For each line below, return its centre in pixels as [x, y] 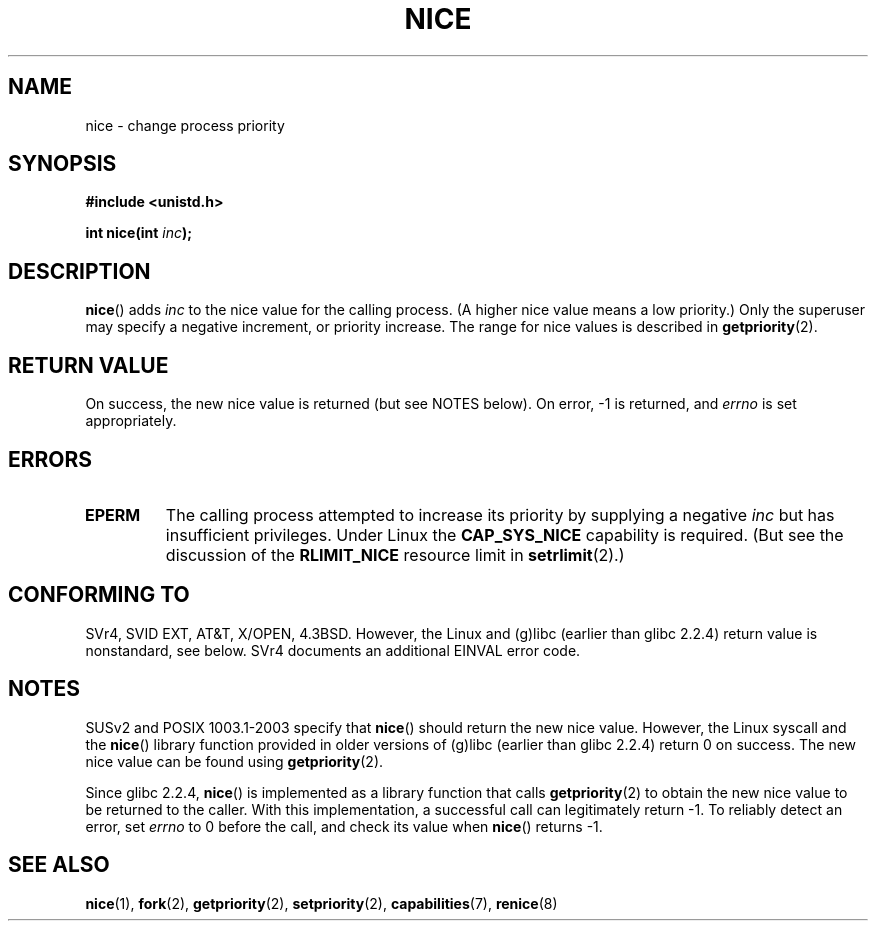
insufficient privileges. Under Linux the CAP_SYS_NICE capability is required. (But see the [504, 534]
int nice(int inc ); [139, 233]
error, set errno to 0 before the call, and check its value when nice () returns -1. [344, 826]
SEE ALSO [59, 865]
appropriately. [131, 421]
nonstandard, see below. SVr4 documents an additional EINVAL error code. [333, 650]
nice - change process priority [185, 125]
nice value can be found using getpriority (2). [234, 761]
